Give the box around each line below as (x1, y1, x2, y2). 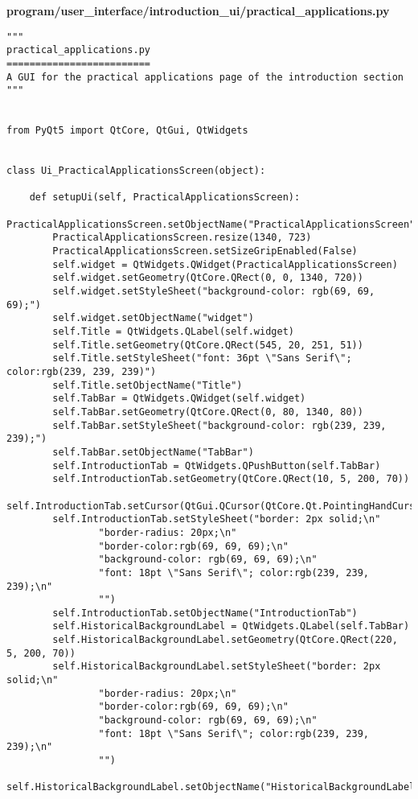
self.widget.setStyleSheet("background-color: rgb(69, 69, (52, 286, 375, 298)
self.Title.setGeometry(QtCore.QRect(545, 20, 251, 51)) (52, 339, 363, 351)
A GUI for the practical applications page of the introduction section (6, 71, 404, 83)
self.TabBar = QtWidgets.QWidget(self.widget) (52, 393, 306, 405)
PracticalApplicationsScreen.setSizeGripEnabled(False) (52, 245, 358, 257)
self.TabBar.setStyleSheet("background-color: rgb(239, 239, (52, 419, 387, 431)
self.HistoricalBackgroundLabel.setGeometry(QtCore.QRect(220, (52, 634, 398, 646)
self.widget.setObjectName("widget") (52, 312, 254, 324)
